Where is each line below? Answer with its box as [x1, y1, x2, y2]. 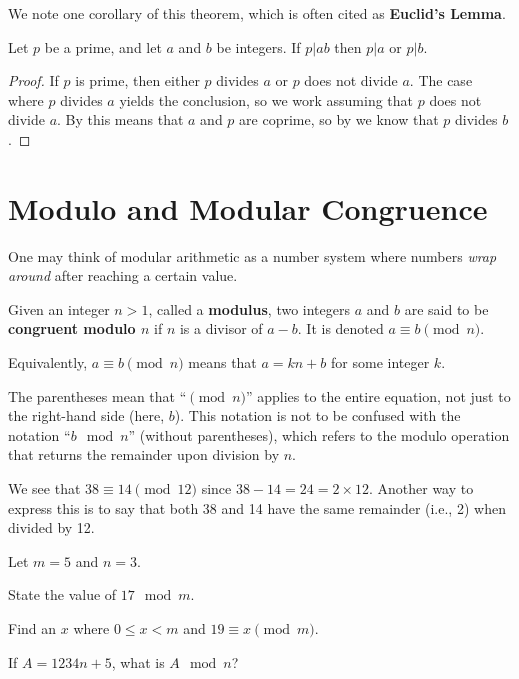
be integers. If [216, 36, 301, 57]
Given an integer [8, 298, 110, 319]
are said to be [404, 298, 489, 319]
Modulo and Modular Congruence [8, 187, 488, 228]
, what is [111, 651, 165, 672]
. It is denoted [297, 318, 384, 339]
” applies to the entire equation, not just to [245, 385, 511, 406]
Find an [8, 618, 57, 638]
